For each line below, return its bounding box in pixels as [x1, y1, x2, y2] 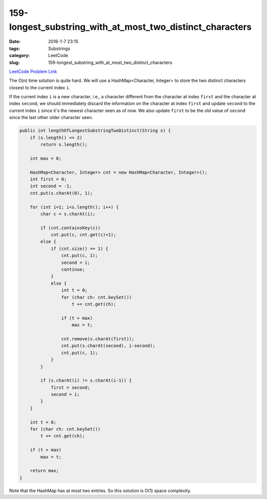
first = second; [50, 384, 90, 390]
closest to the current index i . [9, 84, 70, 90]
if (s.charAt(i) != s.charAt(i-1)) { [40, 377, 132, 383]
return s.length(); [40, 142, 88, 147]
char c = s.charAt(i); [40, 211, 96, 217]
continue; [61, 267, 85, 272]
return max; [30, 468, 59, 474]
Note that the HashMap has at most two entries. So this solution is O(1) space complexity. [9, 488, 191, 494]
